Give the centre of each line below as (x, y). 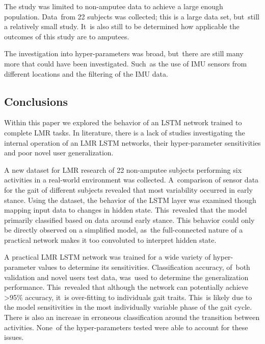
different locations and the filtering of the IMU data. (86, 73)
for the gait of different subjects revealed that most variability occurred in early (128, 189)
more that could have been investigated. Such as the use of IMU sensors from (126, 63)
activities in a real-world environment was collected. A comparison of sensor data (131, 180)
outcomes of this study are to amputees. (67, 36)
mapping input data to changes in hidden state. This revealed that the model (126, 210)
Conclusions (36, 101)
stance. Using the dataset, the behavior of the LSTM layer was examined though (130, 200)
